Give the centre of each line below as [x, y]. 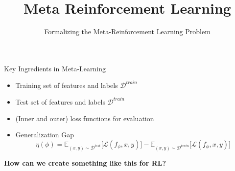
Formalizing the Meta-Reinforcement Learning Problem [127, 32]
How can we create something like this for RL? [85, 162]
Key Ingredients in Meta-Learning [55, 68]
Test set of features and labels [60, 101]
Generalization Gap [45, 135]
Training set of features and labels [67, 85]
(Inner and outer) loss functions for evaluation [85, 118]
